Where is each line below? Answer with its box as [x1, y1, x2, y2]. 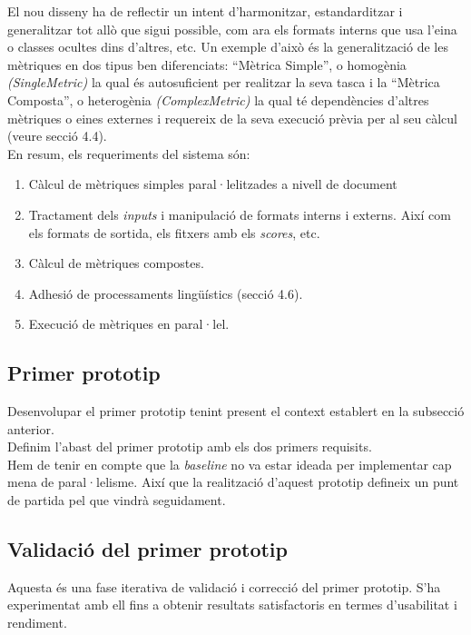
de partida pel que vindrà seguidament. [7, 491, 226, 510]
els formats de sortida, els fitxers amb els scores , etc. [28, 223, 320, 242]
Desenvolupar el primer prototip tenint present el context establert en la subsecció [7, 402, 465, 421]
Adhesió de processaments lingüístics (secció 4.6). [28, 283, 303, 303]
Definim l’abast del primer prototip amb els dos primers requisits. [7, 437, 372, 456]
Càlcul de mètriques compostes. [28, 253, 204, 273]
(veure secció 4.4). [7, 126, 107, 145]
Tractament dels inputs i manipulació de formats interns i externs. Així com [28, 204, 451, 223]
